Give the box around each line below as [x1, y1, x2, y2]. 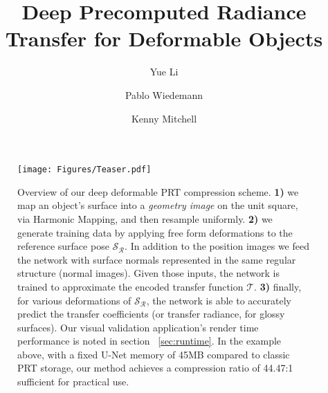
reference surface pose [17, 239, 109, 253]
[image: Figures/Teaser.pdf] [17, 165, 152, 175]
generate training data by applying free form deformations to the [17, 225, 293, 239]
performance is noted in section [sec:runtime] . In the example [17, 333, 282, 348]
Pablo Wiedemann [125, 87, 203, 102]
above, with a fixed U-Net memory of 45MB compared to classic [17, 347, 290, 361]
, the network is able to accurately [146, 293, 291, 307]
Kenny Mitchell [131, 111, 197, 125]
